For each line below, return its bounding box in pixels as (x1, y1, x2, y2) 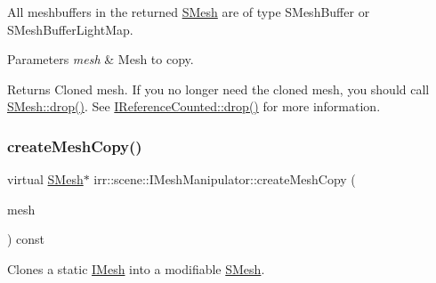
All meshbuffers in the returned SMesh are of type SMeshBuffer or (7, 3, 370, 20)
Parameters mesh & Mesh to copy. (7, 50, 194, 69)
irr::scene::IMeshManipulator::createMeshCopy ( (93, 170, 356, 189)
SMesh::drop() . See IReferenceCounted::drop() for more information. (7, 97, 381, 116)
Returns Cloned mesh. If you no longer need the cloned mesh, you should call (7, 79, 430, 98)
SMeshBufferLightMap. (7, 20, 133, 38)
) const (7, 230, 45, 248)
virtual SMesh (7, 170, 84, 189)
